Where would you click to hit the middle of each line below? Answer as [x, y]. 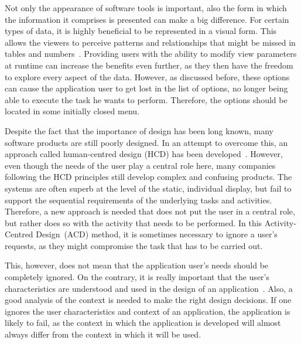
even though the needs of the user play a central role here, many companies [140, 165]
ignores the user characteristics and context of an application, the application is [148, 311]
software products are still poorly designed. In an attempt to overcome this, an [146, 142]
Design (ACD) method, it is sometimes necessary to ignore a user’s [157, 234]
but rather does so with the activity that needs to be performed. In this [134, 222]
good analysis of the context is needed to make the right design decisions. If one [148, 300]
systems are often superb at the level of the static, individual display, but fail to [148, 188]
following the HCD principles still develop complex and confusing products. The [148, 177]
